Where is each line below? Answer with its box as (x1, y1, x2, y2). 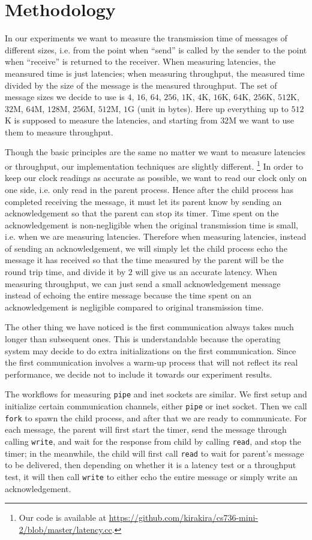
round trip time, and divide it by (5, 266, 126, 278)
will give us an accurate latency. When (135, 266, 277, 278)
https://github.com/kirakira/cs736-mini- (109, 511, 258, 524)
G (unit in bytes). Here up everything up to (128, 102, 289, 114)
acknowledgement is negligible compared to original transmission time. (5, 300, 264, 313)
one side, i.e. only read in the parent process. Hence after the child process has (5, 183, 293, 195)
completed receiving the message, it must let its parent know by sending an (5, 195, 282, 207)
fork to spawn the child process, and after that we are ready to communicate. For (5, 411, 307, 424)
